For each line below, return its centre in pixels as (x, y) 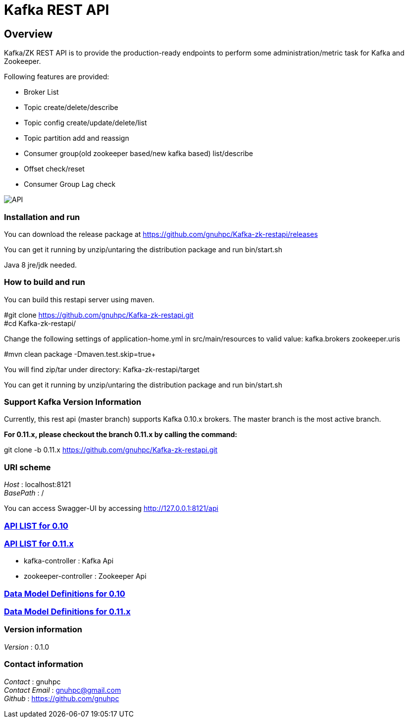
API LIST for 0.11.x (39, 543)
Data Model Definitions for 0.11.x (67, 612)
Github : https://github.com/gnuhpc (62, 698)
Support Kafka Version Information (73, 402)
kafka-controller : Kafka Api (69, 561)
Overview (28, 34)
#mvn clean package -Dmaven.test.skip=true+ (80, 354)
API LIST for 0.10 (36, 526)
